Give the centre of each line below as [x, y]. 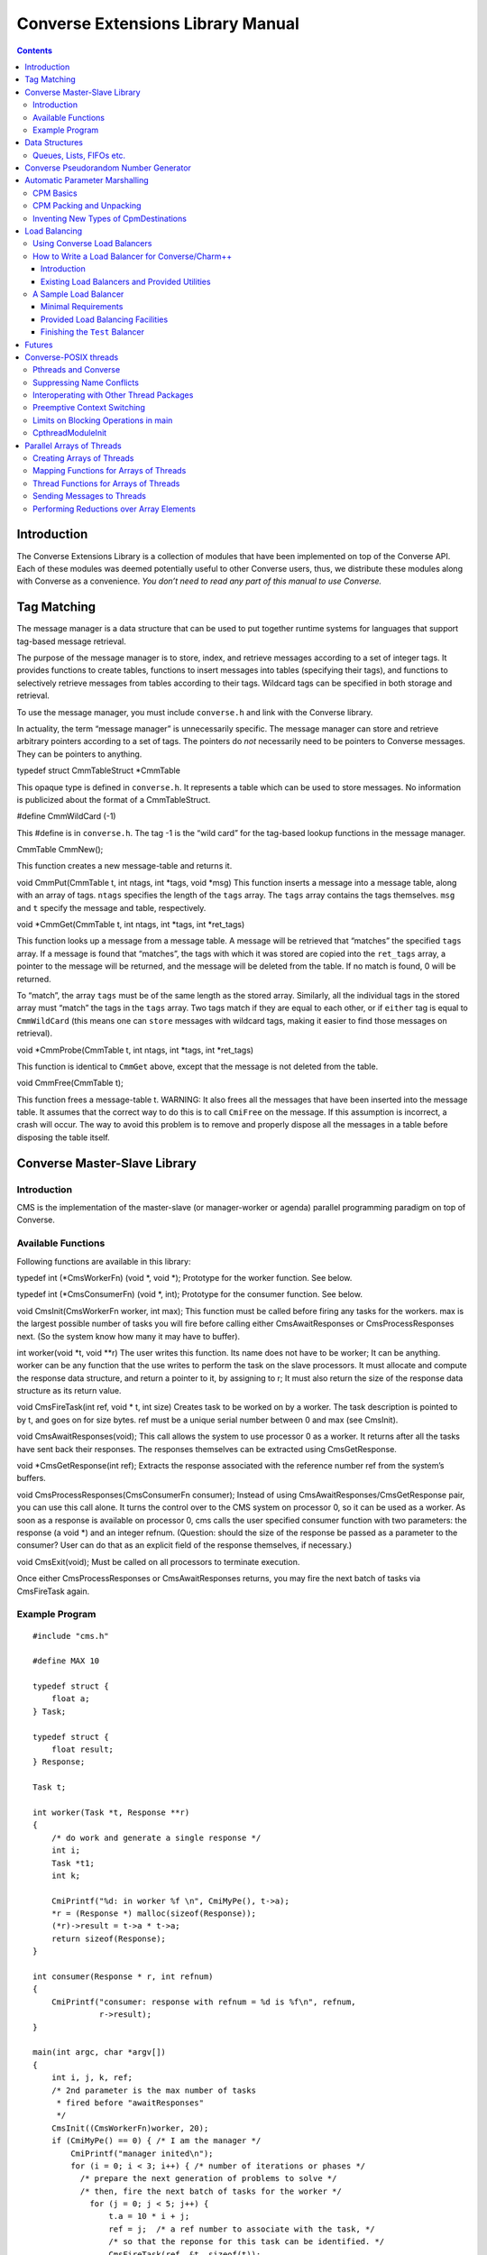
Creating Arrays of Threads [83, 458]
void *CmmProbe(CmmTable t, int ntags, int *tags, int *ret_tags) [135, 1050]
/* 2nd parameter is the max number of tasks [154, 2090]
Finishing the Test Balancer [92, 332]
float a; [70, 1699]
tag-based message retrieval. [71, 641]
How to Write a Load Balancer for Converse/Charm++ [133, 256]
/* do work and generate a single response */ [156, 1837]
